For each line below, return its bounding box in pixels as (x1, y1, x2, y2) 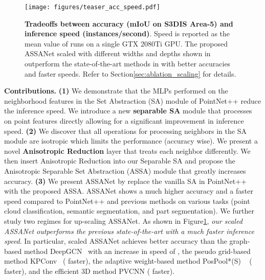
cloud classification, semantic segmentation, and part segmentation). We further (4, 205, 254, 216)
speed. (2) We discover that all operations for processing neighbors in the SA (4, 125, 247, 136)
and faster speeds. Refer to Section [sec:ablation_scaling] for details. (25, 68, 236, 79)
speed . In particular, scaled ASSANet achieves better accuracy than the (4, 236, 227, 246)
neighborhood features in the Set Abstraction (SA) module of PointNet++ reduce (4, 95, 261, 106)
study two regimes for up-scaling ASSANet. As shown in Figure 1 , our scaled (4, 215, 242, 226)
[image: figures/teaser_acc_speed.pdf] (25, 4, 160, 11)
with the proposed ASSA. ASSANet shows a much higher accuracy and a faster (4, 185, 253, 196)
